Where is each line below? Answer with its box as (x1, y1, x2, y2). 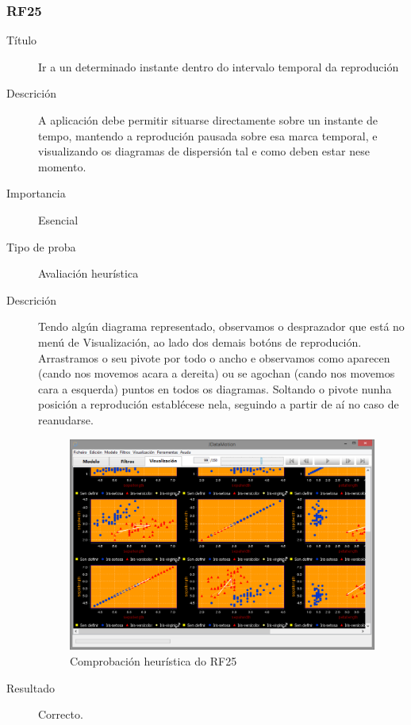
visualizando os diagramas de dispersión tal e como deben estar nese (38, 143, 370, 159)
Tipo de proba (6, 238, 76, 255)
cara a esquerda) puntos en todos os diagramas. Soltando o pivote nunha (38, 380, 392, 397)
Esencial (38, 211, 79, 228)
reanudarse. (38, 411, 94, 428)
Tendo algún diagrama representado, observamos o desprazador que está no (38, 318, 405, 335)
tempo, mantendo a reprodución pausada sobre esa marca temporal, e (38, 127, 378, 144)
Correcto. (38, 706, 83, 723)
